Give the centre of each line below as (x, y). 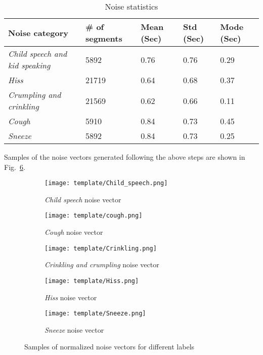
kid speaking (29, 65)
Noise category (38, 32)
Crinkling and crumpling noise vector (102, 264)
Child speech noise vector (83, 199)
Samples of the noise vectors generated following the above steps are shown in (125, 157)
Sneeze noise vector (74, 329)
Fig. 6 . (15, 167)
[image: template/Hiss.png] (92, 281)
